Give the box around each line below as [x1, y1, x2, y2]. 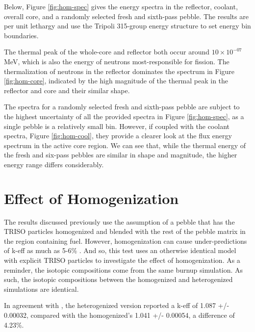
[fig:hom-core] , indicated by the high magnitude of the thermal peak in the [4, 76, 229, 86]
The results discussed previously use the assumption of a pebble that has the [4, 216, 235, 227]
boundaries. [4, 30, 39, 40]
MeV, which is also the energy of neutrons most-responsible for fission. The [4, 56, 229, 66]
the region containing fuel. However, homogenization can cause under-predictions [4, 235, 247, 246]
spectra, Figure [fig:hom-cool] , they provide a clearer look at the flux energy [4, 130, 232, 141]
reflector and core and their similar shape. [4, 85, 130, 95]
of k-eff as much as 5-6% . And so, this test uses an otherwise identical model [4, 245, 236, 255]
